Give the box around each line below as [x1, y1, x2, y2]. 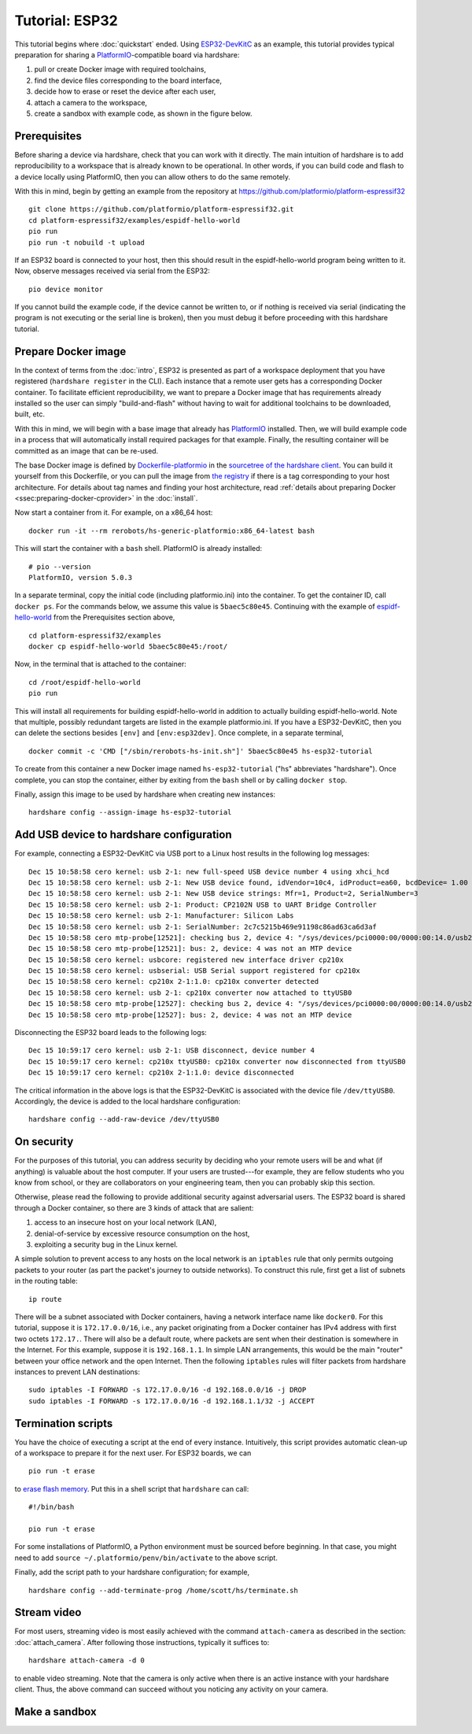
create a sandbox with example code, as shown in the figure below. [34, 109, 253, 118]
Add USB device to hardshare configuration [14, 828, 232, 841]
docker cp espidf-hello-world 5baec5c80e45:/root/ [28, 641, 228, 651]
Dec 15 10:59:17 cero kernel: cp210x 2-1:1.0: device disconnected [28, 1068, 294, 1078]
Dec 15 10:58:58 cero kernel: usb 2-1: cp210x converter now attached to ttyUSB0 [28, 988, 352, 997]
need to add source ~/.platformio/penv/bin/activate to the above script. [14, 1553, 278, 1562]
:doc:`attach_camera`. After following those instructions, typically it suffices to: [14, 1637, 270, 1647]
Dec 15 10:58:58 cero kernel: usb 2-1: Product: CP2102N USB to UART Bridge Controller [28, 900, 378, 909]
